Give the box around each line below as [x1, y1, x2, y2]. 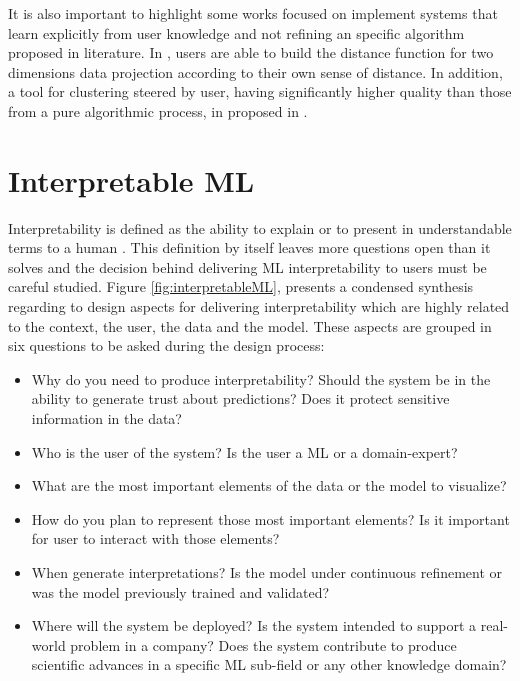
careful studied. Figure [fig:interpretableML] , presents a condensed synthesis [8, 276, 474, 297]
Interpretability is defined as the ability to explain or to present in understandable [8, 217, 512, 238]
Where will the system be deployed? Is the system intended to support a [31, 615, 477, 636]
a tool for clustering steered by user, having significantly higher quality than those [8, 81, 512, 102]
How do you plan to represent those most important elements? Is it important [31, 508, 510, 529]
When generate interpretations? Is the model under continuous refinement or [31, 562, 503, 582]
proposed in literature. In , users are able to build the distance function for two [8, 42, 494, 63]
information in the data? [31, 408, 182, 429]
